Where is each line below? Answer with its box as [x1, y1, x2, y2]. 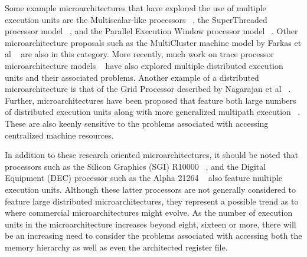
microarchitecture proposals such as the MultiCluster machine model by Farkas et [5, 36, 302, 48]
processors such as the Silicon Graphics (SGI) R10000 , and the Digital [5, 160, 266, 172]
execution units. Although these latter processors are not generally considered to [5, 183, 296, 195]
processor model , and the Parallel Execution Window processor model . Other [5, 25, 298, 37]
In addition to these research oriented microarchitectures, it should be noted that [5, 149, 299, 161]
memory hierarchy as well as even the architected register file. [5, 240, 228, 253]
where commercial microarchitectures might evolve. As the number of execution [5, 206, 293, 219]
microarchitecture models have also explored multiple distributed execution [5, 59, 283, 71]
